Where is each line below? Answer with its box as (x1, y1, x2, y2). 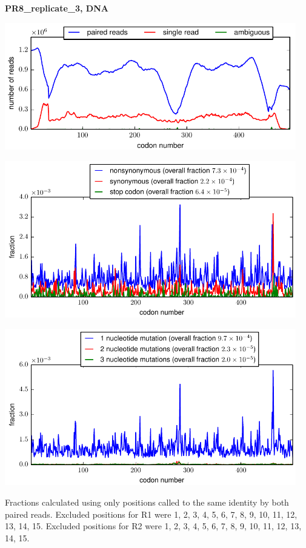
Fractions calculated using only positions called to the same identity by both (5, 496, 289, 509)
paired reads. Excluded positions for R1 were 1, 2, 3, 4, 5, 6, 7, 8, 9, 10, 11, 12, (5, 507, 298, 520)
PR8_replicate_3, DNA (5, 2, 108, 14)
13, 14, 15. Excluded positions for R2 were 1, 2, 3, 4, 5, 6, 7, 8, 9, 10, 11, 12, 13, (5, 520, 302, 532)
